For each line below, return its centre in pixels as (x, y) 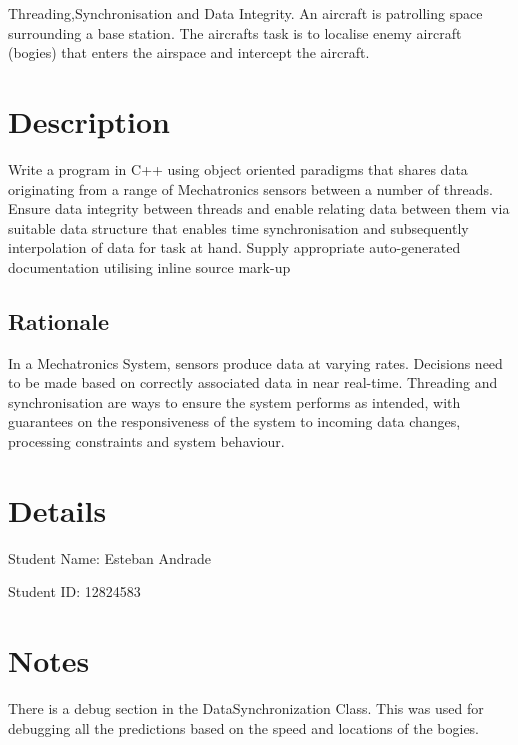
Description (89, 120)
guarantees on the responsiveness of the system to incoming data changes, (234, 421)
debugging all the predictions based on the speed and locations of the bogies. (244, 727)
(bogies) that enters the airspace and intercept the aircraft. (189, 52)
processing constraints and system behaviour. (146, 441)
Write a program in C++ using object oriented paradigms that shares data (238, 168)
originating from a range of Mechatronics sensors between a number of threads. (250, 188)
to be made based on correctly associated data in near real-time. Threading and (253, 382)
